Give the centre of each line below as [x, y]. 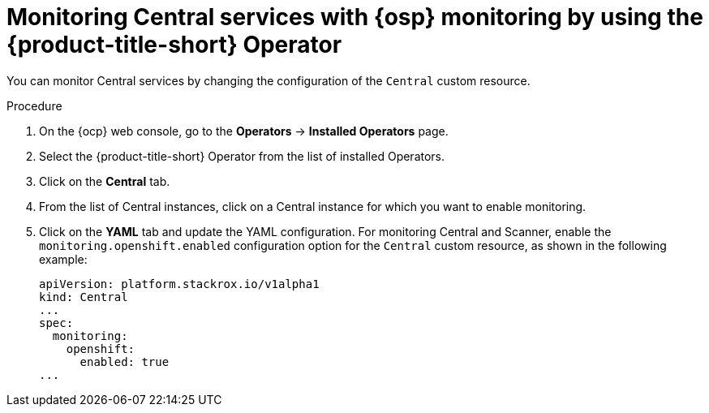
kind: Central [84, 297]
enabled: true [125, 361]
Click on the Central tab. [105, 181]
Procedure [34, 105]
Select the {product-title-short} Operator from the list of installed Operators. [242, 156]
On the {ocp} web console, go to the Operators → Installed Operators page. [244, 131]
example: [63, 259]
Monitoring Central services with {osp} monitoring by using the [355, 17]
